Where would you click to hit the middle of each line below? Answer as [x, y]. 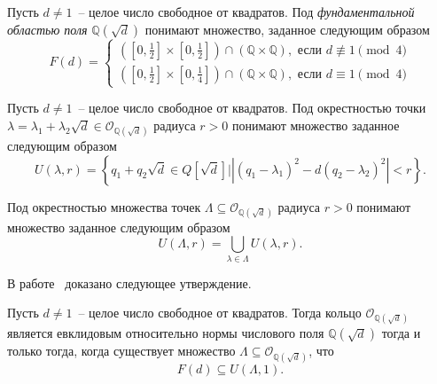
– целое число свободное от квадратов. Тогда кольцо [220, 313]
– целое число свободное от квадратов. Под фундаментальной [246, 12]
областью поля [47, 29]
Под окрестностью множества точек [104, 206]
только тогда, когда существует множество [121, 351]
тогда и [401, 333]
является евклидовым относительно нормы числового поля [166, 333]
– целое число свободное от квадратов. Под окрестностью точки [252, 108]
